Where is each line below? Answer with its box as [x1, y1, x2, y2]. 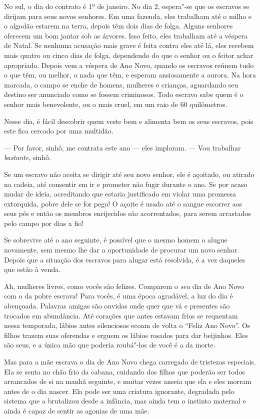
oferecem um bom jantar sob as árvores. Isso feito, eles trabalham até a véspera [4, 30, 248, 40]
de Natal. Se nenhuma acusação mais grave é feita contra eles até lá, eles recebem [4, 40, 254, 50]
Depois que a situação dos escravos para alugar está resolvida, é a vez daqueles [4, 254, 245, 264]
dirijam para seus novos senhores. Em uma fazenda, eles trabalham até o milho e [4, 10, 252, 21]
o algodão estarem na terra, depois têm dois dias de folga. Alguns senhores [4, 20, 233, 31]
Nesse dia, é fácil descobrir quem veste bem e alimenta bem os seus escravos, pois [4, 115, 253, 126]
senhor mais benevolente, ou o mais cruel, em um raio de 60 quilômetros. [4, 98, 227, 109]
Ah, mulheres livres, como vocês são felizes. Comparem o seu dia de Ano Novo [4, 280, 244, 291]
